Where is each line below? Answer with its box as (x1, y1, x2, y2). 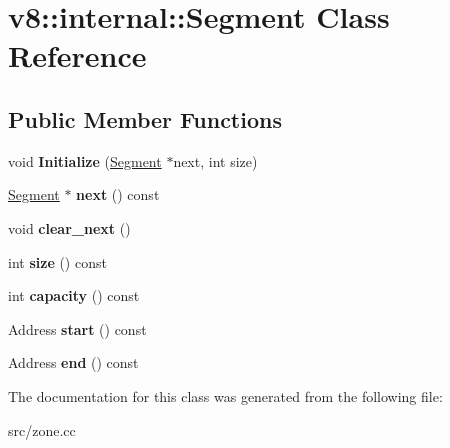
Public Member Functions (8, 103, 282, 134)
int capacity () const (8, 285, 140, 306)
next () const (76, 184, 160, 205)
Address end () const (8, 352, 139, 373)
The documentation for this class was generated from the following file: (8, 385, 443, 406)
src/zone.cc (8, 419, 76, 440)
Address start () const (8, 318, 147, 339)
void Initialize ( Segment (8, 150, 162, 171)
